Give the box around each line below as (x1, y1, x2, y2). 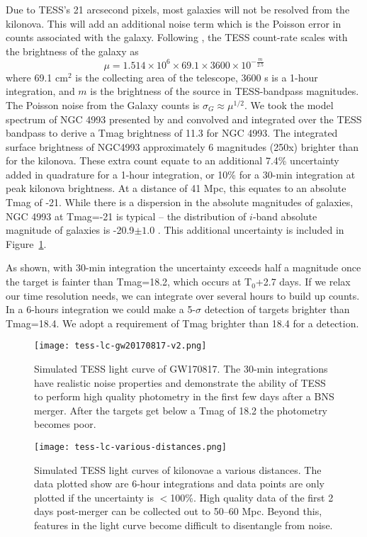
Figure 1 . (6, 236, 47, 251)
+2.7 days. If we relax (255, 274, 351, 289)
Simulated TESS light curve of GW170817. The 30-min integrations (34, 361, 328, 376)
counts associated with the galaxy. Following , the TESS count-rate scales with (6, 30, 348, 45)
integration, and (6, 84, 75, 98)
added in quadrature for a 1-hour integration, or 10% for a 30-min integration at (6, 166, 356, 181)
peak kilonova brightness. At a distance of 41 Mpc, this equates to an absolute (6, 181, 346, 196)
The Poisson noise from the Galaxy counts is (6, 97, 200, 112)
